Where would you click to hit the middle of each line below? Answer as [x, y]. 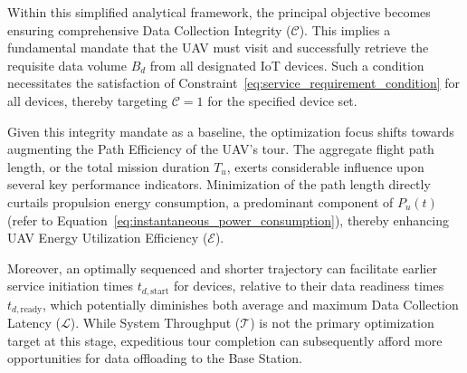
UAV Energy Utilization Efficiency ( [108, 238]
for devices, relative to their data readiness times [309, 286]
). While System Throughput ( [155, 323]
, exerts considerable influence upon [325, 166]
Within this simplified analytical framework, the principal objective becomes [219, 12]
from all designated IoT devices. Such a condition [287, 65]
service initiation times [71, 286]
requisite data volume [67, 65]
